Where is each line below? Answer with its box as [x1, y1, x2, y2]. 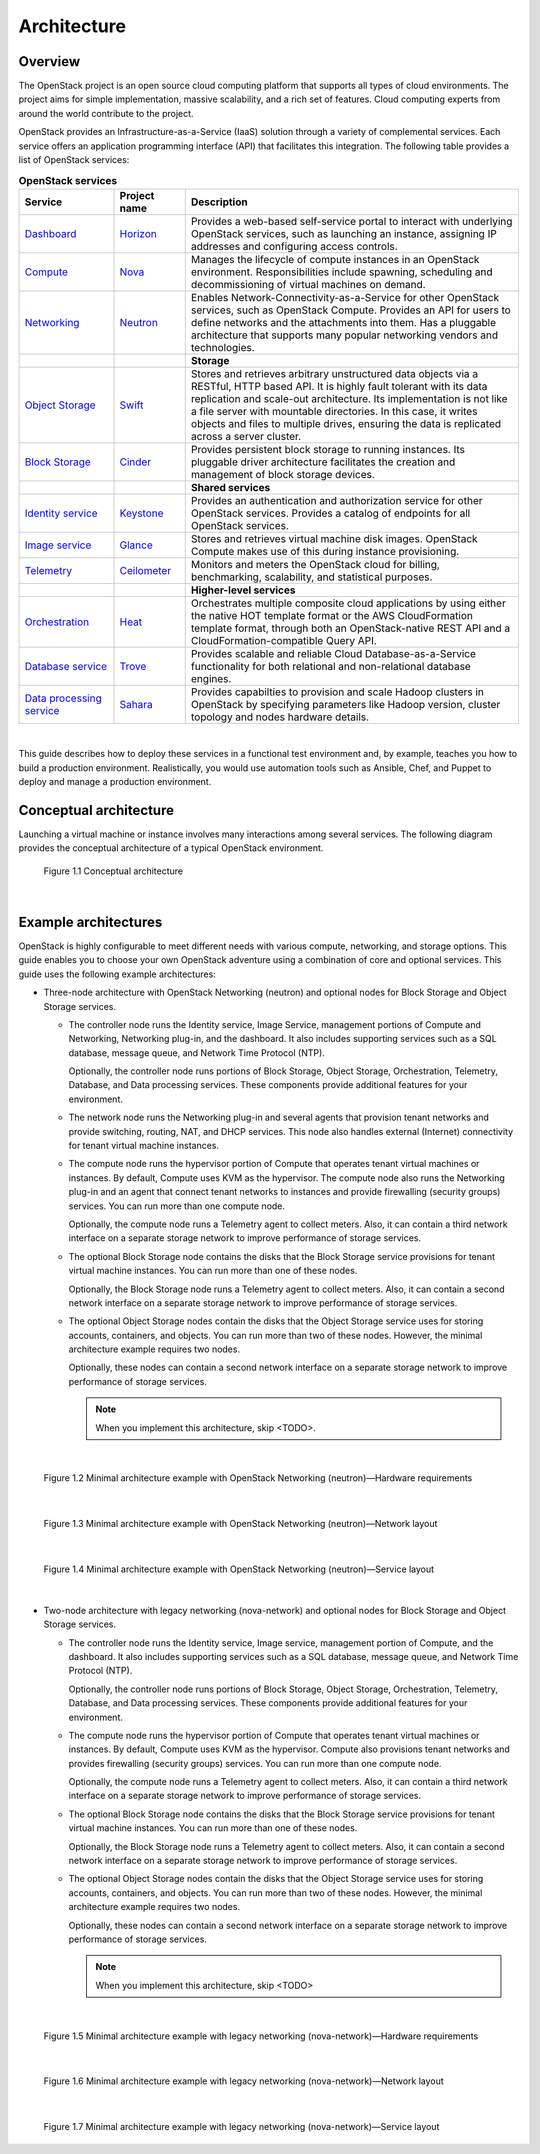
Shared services [190, 480, 271, 494]
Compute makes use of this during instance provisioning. [190, 544, 460, 558]
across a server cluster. [190, 429, 302, 443]
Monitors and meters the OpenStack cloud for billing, [190, 557, 440, 571]
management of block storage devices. [190, 467, 375, 481]
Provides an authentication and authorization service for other [190, 493, 483, 507]
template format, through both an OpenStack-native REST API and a [190, 621, 510, 635]
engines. [190, 671, 232, 685]
